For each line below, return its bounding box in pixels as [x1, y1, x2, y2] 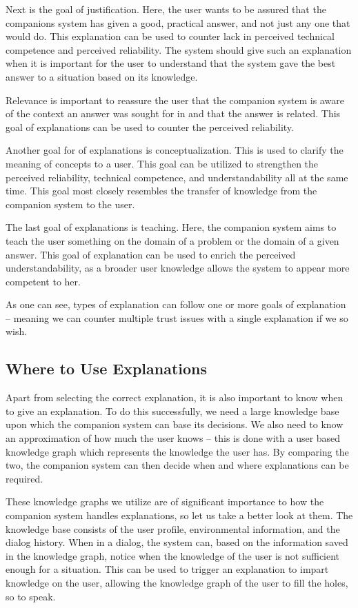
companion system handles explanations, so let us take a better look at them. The [6, 508, 353, 523]
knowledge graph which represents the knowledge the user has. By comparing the [6, 444, 349, 458]
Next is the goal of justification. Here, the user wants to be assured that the [6, 2, 326, 16]
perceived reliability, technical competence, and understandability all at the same [6, 170, 348, 184]
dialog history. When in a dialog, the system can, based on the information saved [6, 535, 348, 549]
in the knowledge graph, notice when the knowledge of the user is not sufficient [6, 548, 340, 563]
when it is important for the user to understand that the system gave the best [6, 56, 336, 70]
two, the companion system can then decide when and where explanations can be [6, 458, 349, 472]
